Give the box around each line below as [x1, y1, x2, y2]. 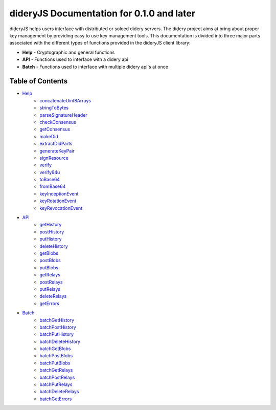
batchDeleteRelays [39, 389, 79, 395]
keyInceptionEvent [39, 190, 79, 197]
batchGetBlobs [39, 346, 71, 352]
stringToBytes [39, 105, 69, 111]
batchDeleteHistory [39, 338, 81, 344]
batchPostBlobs [39, 353, 73, 359]
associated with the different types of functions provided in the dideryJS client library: [9, 40, 191, 46]
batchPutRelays [39, 381, 73, 387]
